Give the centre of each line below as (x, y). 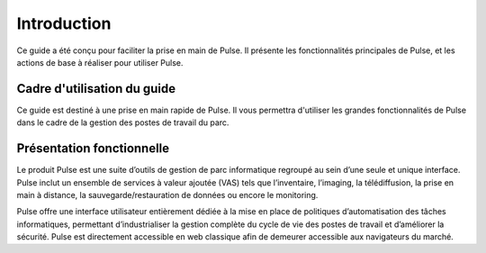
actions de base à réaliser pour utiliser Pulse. (100, 62)
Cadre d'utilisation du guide (96, 89)
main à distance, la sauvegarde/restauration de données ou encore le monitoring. (167, 194)
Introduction (64, 23)
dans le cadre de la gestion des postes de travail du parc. (123, 122)
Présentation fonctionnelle (93, 149)
